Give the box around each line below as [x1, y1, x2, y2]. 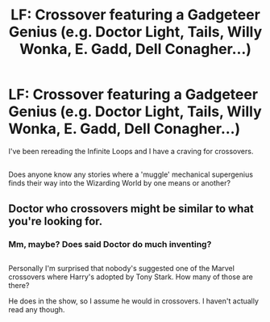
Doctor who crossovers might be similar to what [8, 202, 254, 215]
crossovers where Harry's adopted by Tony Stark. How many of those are [8, 272, 254, 282]
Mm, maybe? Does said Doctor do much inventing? [8, 238, 212, 249]
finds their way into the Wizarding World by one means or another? [8, 178, 231, 188]
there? [8, 281, 30, 291]
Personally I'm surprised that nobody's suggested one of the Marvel [8, 264, 235, 274]
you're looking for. [8, 214, 103, 228]
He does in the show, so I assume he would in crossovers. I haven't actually [8, 296, 260, 306]
